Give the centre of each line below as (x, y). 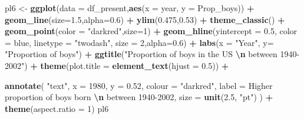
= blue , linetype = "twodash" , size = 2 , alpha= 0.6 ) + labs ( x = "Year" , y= (139, 42)
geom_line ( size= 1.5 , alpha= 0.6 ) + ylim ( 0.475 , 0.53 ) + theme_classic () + (145, 19)
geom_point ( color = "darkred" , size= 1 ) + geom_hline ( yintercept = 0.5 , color (151, 31)
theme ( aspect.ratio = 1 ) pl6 (57, 108)
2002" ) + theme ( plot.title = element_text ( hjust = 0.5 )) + (117, 65)
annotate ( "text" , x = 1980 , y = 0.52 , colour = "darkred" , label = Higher (139, 85)
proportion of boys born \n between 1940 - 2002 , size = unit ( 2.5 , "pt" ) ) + (139, 97)
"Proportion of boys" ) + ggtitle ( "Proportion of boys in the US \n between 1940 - (152, 54)
